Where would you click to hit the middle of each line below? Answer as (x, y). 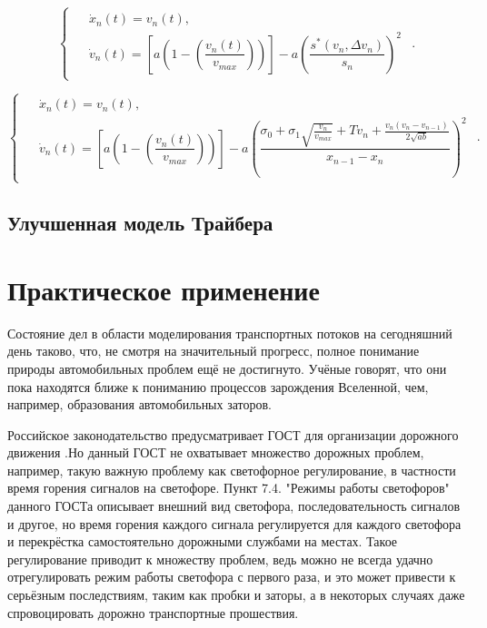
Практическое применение (164, 289)
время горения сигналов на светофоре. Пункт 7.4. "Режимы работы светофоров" (229, 488)
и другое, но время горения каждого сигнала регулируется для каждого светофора (234, 523)
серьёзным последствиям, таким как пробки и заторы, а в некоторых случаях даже (236, 595)
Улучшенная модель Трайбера (140, 223)
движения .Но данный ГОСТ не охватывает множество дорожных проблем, (216, 452)
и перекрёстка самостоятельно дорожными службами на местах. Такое (203, 541)
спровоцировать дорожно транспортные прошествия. (153, 612)
